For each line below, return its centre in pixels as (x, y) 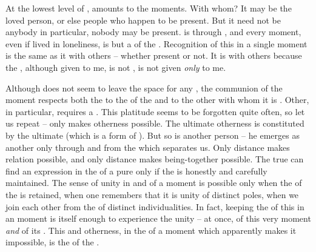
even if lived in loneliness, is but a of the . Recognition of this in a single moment (156, 43)
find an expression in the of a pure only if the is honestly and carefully (136, 171)
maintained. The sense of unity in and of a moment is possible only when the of (154, 183)
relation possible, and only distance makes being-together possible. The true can (155, 159)
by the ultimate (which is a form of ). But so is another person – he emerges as (153, 135)
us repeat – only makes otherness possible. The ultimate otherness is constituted (155, 123)
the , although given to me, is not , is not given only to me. (116, 67)
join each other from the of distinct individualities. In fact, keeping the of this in (155, 206)
